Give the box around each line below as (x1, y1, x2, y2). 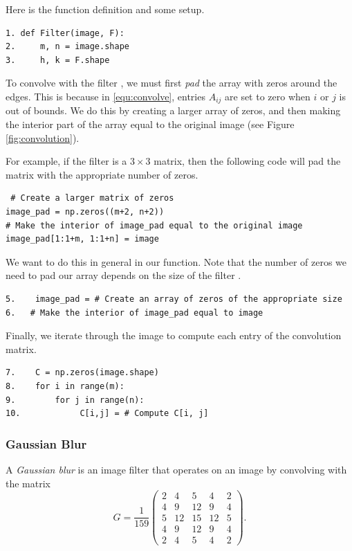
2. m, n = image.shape (6, 42, 129, 52)
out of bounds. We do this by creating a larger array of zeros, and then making (6, 103, 341, 118)
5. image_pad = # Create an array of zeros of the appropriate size (6, 293, 342, 304)
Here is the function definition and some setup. (6, 2, 205, 16)
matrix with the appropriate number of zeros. (6, 167, 198, 181)
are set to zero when (225, 89, 311, 103)
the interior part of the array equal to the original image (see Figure (6, 117, 295, 132)
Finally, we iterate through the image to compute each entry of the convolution (6, 328, 342, 343)
